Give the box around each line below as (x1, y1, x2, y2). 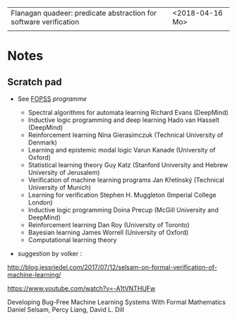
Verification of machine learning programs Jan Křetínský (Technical (28, 176, 224, 184)
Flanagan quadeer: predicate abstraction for (11, 8, 157, 18)
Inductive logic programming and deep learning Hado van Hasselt (28, 116, 220, 124)
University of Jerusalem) (28, 169, 100, 176)
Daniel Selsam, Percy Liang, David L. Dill (7, 305, 125, 313)
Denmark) (28, 138, 58, 147)
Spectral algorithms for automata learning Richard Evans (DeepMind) (28, 109, 229, 116)
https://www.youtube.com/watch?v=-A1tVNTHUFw (7, 284, 156, 292)
